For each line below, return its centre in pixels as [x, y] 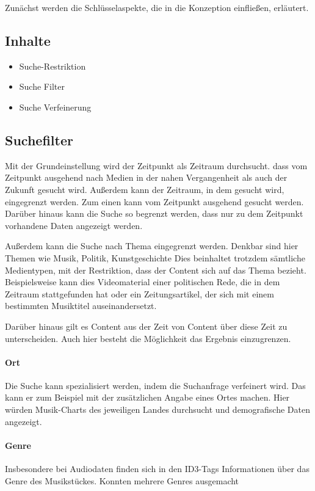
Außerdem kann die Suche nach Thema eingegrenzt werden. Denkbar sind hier [152, 246]
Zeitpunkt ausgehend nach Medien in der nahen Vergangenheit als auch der [146, 177]
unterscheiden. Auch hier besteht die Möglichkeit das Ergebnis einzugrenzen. [148, 338]
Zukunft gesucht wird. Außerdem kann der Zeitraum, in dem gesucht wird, [145, 189]
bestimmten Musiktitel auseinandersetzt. [81, 306]
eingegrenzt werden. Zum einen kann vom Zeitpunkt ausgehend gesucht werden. [154, 201]
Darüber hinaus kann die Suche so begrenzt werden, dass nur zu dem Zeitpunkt [154, 213]
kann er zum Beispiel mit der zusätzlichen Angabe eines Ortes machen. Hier [147, 397]
